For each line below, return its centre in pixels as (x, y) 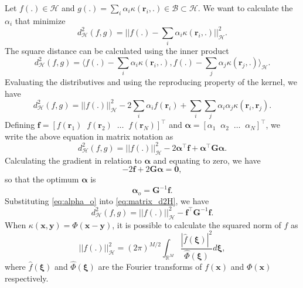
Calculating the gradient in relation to (73, 160)
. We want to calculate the (245, 8)
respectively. (27, 278)
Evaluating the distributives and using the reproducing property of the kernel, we (151, 82)
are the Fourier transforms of (150, 267)
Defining (20, 125)
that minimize (40, 20)
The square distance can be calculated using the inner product (117, 51)
